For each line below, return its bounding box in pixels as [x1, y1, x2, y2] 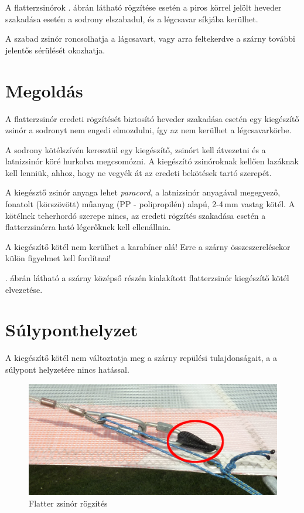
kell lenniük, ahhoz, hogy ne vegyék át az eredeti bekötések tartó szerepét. [5, 166, 272, 178]
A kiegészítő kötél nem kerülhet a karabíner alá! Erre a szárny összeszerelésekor [5, 240, 291, 252]
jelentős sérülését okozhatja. [5, 43, 105, 56]
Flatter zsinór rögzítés [29, 497, 108, 509]
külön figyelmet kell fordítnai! [5, 252, 111, 264]
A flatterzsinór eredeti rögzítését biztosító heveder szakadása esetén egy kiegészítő [5, 112, 299, 124]
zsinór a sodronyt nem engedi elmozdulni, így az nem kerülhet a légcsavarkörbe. [5, 124, 292, 136]
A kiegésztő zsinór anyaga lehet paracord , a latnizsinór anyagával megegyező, [5, 186, 281, 198]
